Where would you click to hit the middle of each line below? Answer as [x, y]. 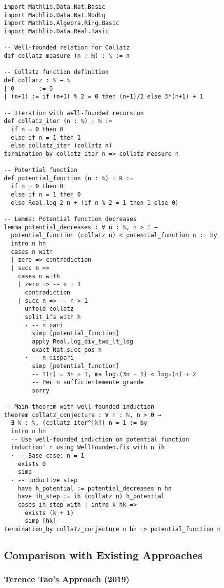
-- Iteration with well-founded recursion [74, 113]
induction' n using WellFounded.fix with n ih [88, 448]
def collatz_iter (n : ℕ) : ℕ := [58, 121]
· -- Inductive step [44, 480]
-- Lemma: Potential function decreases [71, 219]
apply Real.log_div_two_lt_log [82, 341]
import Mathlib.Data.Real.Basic [56, 31]
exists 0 [32, 464]
